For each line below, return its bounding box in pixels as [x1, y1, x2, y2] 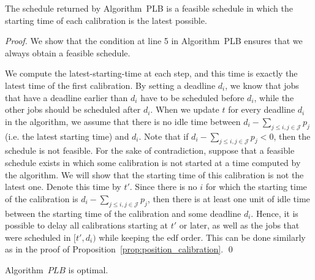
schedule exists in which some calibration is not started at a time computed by [5, 156, 301, 168]
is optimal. [68, 263, 108, 276]
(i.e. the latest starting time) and [5, 129, 129, 142]
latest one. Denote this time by [5, 180, 121, 193]
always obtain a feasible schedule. [5, 46, 131, 59]
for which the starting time [205, 180, 307, 193]
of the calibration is [5, 192, 78, 205]
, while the [254, 91, 294, 104]
